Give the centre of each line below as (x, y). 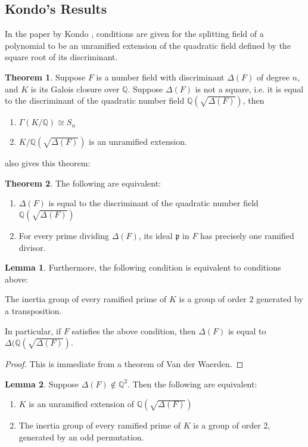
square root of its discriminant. (61, 57)
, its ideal (155, 235)
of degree (273, 77)
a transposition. (33, 310)
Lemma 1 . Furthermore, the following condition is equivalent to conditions (143, 267)
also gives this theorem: (48, 163)
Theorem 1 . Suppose (45, 77)
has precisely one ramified (247, 235)
